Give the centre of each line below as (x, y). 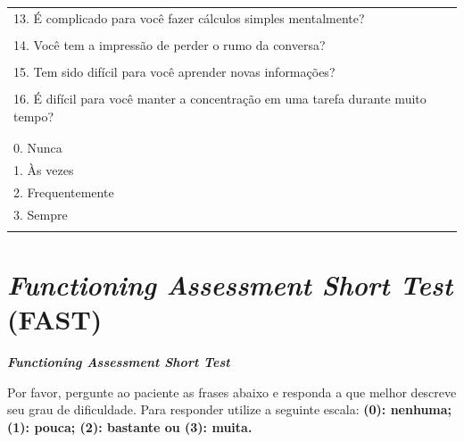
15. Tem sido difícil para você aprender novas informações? (174, 71)
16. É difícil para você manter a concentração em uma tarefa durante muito (220, 99)
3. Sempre (41, 214)
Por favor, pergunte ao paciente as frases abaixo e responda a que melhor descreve (232, 392)
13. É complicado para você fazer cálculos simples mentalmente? (189, 17)
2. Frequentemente (64, 192)
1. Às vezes (44, 169)
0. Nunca (38, 147)
